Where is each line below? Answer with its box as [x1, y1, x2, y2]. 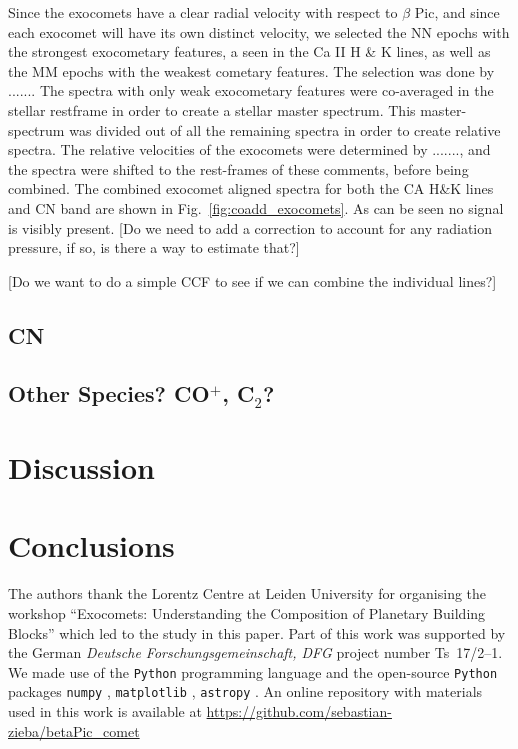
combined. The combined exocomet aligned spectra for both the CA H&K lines [8, 178, 494, 199]
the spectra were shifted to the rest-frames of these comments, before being [8, 158, 469, 179]
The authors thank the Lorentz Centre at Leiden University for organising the [8, 583, 487, 604]
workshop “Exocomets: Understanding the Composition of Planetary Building [8, 602, 486, 623]
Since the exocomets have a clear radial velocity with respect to [8, 2, 398, 22]
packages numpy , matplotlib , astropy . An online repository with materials [8, 681, 483, 702]
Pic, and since [414, 2, 500, 22]
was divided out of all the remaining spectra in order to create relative [69, 119, 501, 140]
